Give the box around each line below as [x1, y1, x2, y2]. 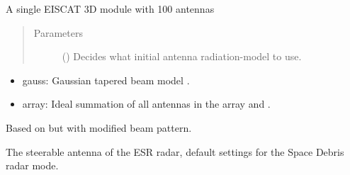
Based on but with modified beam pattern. [6, 120, 192, 135]
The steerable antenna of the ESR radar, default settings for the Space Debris [6, 144, 344, 159]
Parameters [33, 25, 83, 40]
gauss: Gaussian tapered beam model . [22, 72, 190, 87]
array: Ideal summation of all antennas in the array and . [22, 96, 271, 111]
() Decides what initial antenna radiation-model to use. [62, 49, 302, 64]
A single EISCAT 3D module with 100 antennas [6, 1, 215, 16]
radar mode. [6, 158, 59, 173]
